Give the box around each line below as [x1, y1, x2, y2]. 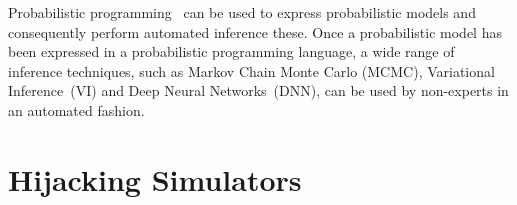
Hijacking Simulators [8, 158, 302, 199]
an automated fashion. [8, 99, 145, 120]
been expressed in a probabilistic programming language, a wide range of [8, 41, 455, 62]
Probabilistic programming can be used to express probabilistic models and [8, 2, 476, 22]
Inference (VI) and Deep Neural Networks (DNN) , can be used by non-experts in [8, 80, 509, 101]
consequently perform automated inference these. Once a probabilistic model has [8, 21, 502, 42]
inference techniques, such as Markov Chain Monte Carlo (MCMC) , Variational [8, 60, 495, 81]
